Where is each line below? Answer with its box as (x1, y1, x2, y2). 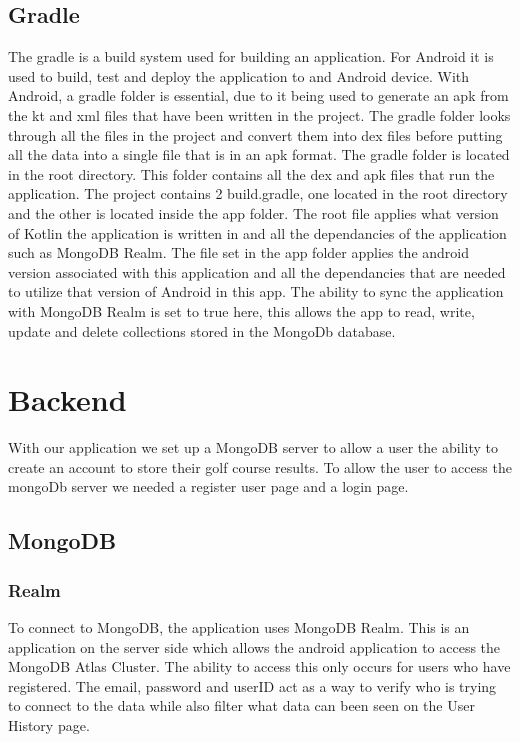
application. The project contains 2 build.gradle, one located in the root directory (8, 183, 508, 204)
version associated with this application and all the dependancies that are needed (8, 261, 506, 282)
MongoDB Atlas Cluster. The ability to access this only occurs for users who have (8, 656, 511, 677)
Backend (8, 379, 127, 420)
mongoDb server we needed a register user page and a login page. (8, 476, 409, 497)
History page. (8, 714, 90, 735)
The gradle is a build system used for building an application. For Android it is (8, 46, 494, 67)
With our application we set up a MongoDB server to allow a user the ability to (8, 437, 498, 458)
